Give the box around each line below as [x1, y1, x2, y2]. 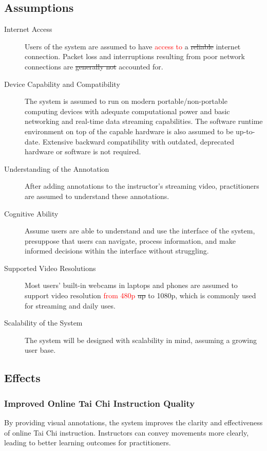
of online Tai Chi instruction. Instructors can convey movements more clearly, [4, 427, 249, 438]
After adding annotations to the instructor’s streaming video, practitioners [25, 181, 259, 191]
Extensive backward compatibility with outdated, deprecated [42, 136, 234, 147]
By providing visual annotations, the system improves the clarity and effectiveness [4, 417, 263, 428]
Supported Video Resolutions [4, 262, 96, 273]
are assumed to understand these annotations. [25, 190, 169, 201]
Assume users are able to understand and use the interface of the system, [25, 225, 255, 236]
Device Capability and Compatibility [4, 78, 120, 89]
